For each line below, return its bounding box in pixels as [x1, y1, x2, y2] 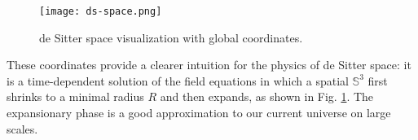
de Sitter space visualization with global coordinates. [39, 28, 303, 46]
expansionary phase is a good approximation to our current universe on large [7, 104, 391, 121]
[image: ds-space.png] [39, 6, 162, 17]
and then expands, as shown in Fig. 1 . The [160, 88, 374, 105]
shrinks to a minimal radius [7, 88, 144, 105]
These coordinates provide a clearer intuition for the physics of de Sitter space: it [7, 56, 411, 73]
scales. [7, 120, 38, 137]
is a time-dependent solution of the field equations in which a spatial [7, 72, 349, 89]
